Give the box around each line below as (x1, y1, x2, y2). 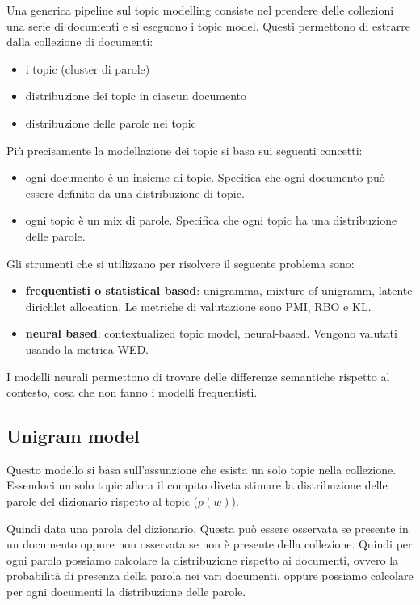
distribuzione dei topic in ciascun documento (25, 87, 247, 104)
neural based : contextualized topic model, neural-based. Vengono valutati (25, 325, 397, 342)
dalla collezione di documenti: (6, 33, 153, 50)
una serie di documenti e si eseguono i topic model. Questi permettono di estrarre (6, 17, 410, 34)
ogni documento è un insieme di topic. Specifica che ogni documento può (25, 169, 385, 186)
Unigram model (6, 423, 140, 448)
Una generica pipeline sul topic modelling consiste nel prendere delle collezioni (6, 2, 394, 18)
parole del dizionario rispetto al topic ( (6, 493, 199, 510)
